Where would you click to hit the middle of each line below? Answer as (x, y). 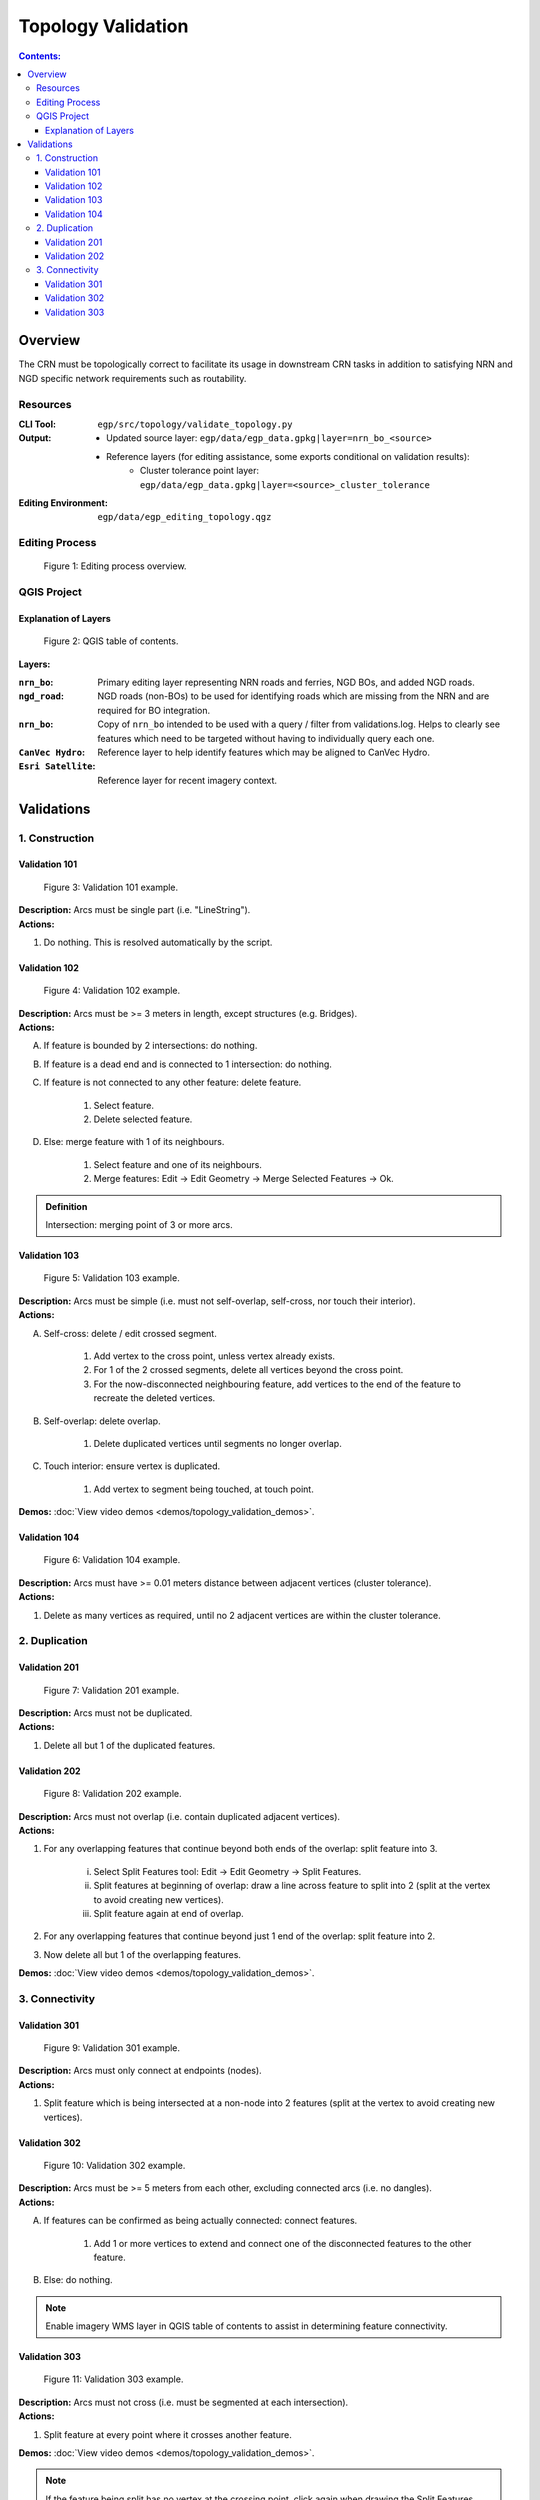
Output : (35, 438)
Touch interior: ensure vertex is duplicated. (132, 1466)
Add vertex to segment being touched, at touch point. (203, 1489)
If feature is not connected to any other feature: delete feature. (172, 1082)
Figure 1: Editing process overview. (115, 566)
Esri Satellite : (57, 766)
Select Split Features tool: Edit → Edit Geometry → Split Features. (227, 1871)
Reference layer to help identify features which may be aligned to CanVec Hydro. (263, 752)
